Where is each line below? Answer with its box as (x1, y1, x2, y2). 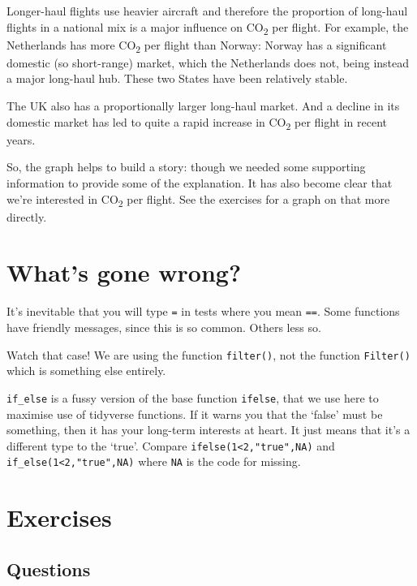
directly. (6, 208, 47, 225)
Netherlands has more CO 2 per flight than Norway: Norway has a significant (6, 36, 387, 55)
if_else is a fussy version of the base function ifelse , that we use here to (6, 389, 379, 406)
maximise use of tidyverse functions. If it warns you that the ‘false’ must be (6, 405, 383, 422)
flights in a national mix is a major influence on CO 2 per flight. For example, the (6, 18, 409, 37)
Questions (6, 556, 91, 581)
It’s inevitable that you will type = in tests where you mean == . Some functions (6, 303, 400, 320)
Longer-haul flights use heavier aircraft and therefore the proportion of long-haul (6, 2, 408, 19)
